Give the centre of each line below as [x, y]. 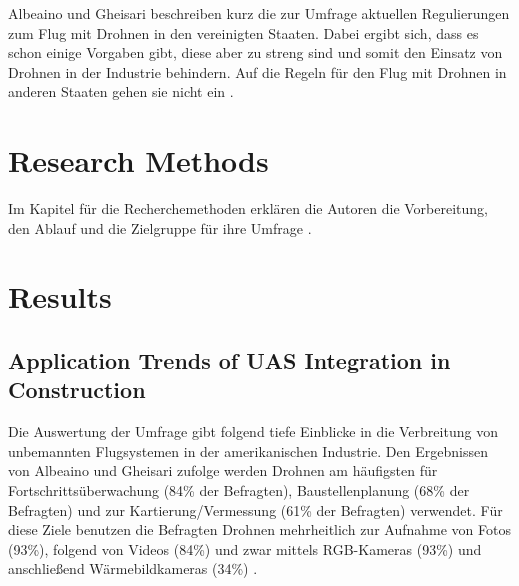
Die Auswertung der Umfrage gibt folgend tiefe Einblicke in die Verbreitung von [253, 431]
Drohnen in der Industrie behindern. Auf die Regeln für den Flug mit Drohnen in [257, 71]
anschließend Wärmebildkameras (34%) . [133, 568]
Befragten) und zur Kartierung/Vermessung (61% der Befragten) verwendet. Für [255, 509]
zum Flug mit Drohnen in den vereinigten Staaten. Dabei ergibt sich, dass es [243, 32]
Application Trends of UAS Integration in [229, 360]
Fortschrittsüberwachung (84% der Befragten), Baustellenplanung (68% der [239, 490]
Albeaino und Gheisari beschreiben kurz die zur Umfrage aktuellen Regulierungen [259, 13]
